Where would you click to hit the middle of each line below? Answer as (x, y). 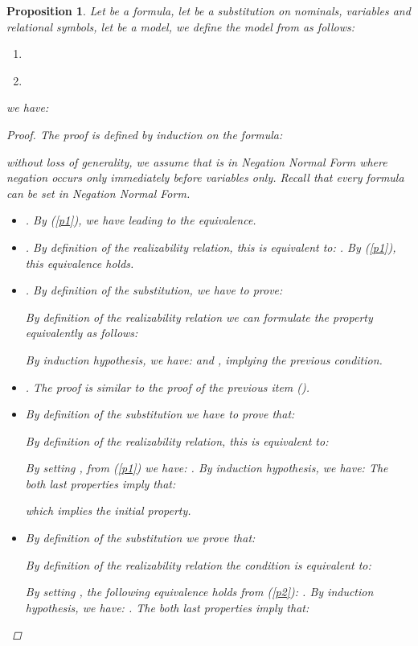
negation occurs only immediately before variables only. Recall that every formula (205, 177)
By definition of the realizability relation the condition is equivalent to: (198, 564)
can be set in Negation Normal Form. (98, 193)
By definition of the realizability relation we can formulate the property (199, 317)
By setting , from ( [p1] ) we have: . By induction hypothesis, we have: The (207, 468)
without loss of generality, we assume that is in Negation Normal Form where (197, 161)
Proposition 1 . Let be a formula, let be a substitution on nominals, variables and (209, 10)
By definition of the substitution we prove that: (140, 538)
